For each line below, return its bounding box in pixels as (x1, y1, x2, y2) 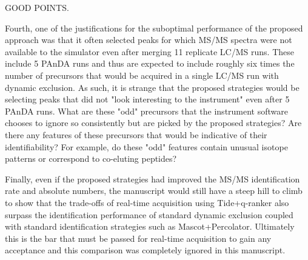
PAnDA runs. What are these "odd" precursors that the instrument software (5, 104, 288, 117)
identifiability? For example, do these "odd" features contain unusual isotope (5, 140, 288, 153)
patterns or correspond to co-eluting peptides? (5, 152, 177, 165)
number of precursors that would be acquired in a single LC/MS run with (5, 68, 279, 81)
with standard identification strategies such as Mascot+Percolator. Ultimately (5, 220, 295, 233)
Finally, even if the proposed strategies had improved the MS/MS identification (5, 172, 300, 185)
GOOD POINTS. (5, 1, 69, 13)
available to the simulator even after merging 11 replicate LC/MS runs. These (5, 45, 294, 58)
